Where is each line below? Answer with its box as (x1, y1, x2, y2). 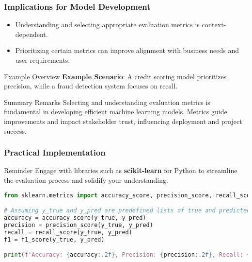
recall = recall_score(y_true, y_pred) (4, 228, 132, 236)
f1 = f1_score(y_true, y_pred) (4, 236, 105, 243)
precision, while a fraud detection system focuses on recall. (4, 81, 178, 91)
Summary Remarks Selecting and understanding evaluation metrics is (4, 97, 210, 107)
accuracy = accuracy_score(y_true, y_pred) (4, 214, 146, 221)
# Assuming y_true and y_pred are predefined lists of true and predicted (4, 207, 251, 214)
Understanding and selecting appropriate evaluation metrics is (15, 19, 200, 30)
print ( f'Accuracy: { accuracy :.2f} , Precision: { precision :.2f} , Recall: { (4, 251, 251, 259)
